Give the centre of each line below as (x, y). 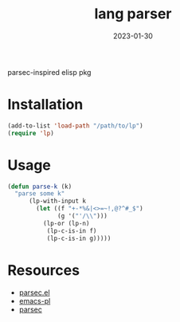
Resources (44, 270)
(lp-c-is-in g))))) (79, 238)
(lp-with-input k (57, 201)
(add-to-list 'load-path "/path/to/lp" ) (76, 126)
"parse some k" (40, 194)
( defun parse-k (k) (40, 187)
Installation (45, 105)
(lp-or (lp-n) (66, 223)
